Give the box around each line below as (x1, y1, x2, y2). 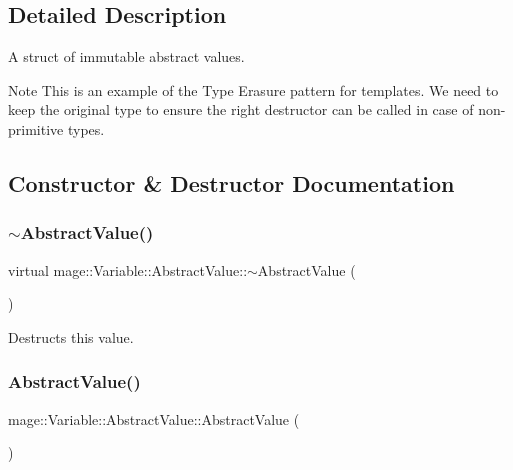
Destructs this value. (8, 326, 134, 347)
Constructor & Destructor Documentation (8, 167, 455, 198)
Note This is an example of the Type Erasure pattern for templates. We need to (8, 79, 499, 100)
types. (67, 118, 105, 139)
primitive (8, 118, 64, 139)
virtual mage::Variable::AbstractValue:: (8, 259, 248, 280)
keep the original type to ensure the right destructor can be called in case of (8, 99, 474, 120)
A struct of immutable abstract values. (8, 46, 245, 67)
